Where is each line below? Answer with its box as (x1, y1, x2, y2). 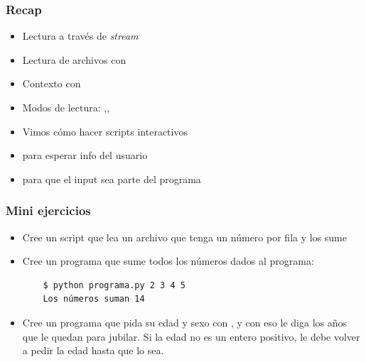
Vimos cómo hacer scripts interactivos (22, 124, 188, 138)
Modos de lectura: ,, (22, 100, 110, 114)
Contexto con (22, 76, 81, 91)
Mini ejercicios (6, 202, 91, 219)
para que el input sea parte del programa (22, 171, 201, 186)
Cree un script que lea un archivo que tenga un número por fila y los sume (22, 229, 347, 244)
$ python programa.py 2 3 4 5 (43, 280, 185, 290)
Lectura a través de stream (22, 28, 139, 43)
